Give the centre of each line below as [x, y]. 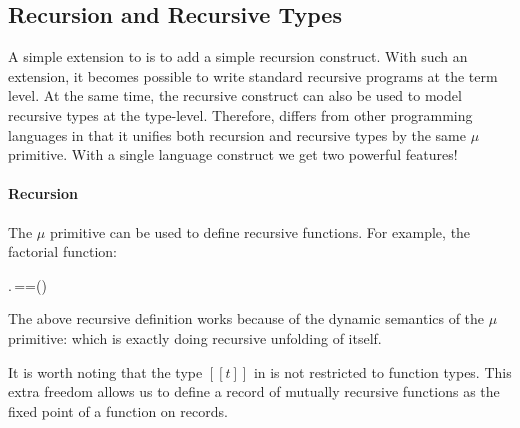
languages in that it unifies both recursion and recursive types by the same [237, 134]
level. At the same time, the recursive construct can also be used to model [235, 95]
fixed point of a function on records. [118, 410]
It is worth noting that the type [105, 371]
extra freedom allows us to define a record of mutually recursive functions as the [254, 391]
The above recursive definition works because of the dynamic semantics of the [246, 318]
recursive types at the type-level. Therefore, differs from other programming [240, 114]
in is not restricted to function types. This [382, 371]
